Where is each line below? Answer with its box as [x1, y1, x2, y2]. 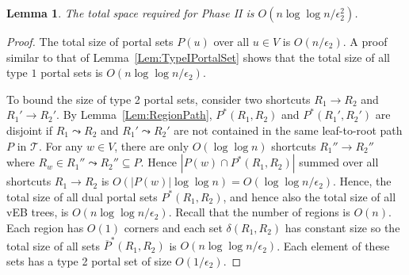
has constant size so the [285, 219, 400, 235]
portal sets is [40, 64, 103, 81]
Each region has [6, 219, 84, 235]
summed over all [299, 154, 379, 170]
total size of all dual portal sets [6, 188, 158, 204]
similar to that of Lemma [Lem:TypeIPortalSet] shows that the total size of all [6, 48, 390, 65]
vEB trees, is [6, 204, 69, 220]
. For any [38, 137, 83, 154]
